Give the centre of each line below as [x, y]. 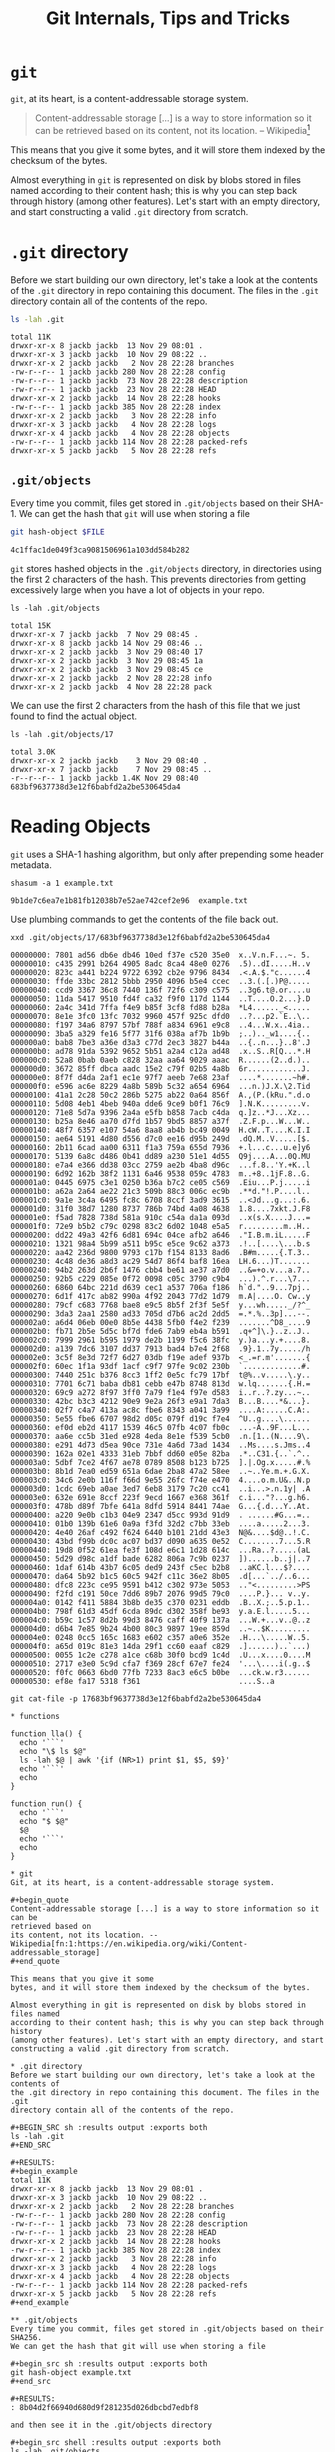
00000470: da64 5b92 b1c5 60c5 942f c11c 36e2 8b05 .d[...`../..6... [160, 1577]
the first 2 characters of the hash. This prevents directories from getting [158, 579]
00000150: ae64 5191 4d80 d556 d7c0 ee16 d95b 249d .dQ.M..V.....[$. [160, 1139]
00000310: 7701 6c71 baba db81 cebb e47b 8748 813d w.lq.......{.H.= [160, 1384]
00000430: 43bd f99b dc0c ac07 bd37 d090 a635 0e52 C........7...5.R [160, 1542]
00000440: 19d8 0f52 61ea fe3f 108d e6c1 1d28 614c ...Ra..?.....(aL [160, 1550]
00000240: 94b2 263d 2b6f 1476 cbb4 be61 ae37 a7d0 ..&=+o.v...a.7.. [160, 1270]
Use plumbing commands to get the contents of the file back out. [144, 919]
